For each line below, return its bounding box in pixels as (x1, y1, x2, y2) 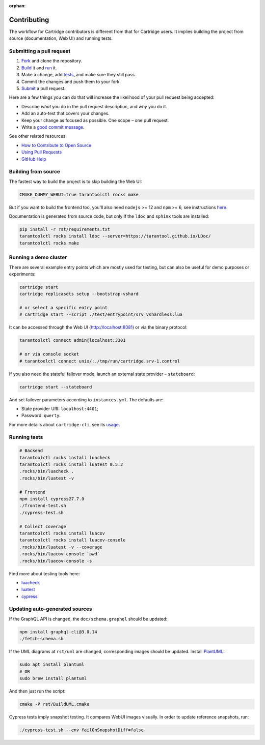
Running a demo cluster (9, 254, 67, 261)
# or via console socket (19, 352, 79, 357)
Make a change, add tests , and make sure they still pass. (21, 72, 136, 78)
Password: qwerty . (21, 413, 61, 418)
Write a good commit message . (21, 124, 85, 130)
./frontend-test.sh (19, 503, 66, 508)
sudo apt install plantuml (19, 662, 84, 667)
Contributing (9, 15, 49, 24)
